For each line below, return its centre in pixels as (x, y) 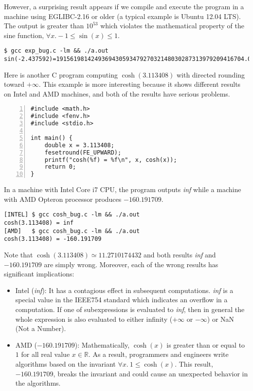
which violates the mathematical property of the (172, 26)
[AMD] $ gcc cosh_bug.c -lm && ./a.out (72, 231)
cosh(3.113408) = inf (39, 223)
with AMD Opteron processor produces (63, 199)
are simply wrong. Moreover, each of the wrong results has (131, 264)
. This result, (194, 363)
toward (14, 84)
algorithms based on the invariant (65, 363)
